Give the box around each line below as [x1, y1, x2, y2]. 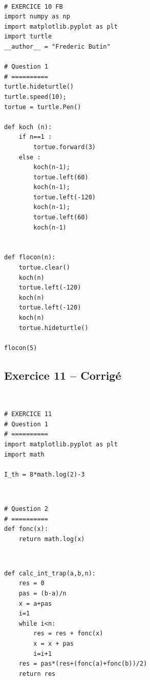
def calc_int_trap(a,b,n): [4, 569, 96, 577]
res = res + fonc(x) [33, 630, 103, 637]
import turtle [4, 33, 52, 40]
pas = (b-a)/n [18, 590, 67, 597]
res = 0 [18, 580, 45, 587]
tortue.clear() [18, 264, 70, 272]
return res [18, 670, 56, 677]
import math [4, 450, 45, 458]
